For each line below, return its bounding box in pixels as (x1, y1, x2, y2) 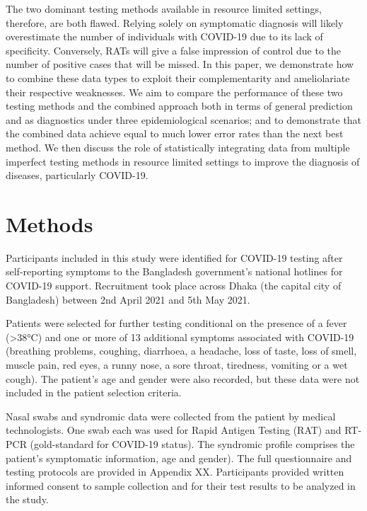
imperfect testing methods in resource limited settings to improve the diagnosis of (6, 154, 360, 168)
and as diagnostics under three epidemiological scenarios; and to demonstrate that (6, 112, 362, 127)
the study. (6, 492, 49, 507)
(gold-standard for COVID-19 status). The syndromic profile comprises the (30, 436, 355, 451)
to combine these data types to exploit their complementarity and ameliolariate (6, 70, 350, 85)
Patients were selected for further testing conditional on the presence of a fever (6, 316, 347, 331)
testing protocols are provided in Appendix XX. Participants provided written (6, 464, 344, 479)
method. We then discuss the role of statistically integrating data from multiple (6, 139, 350, 154)
